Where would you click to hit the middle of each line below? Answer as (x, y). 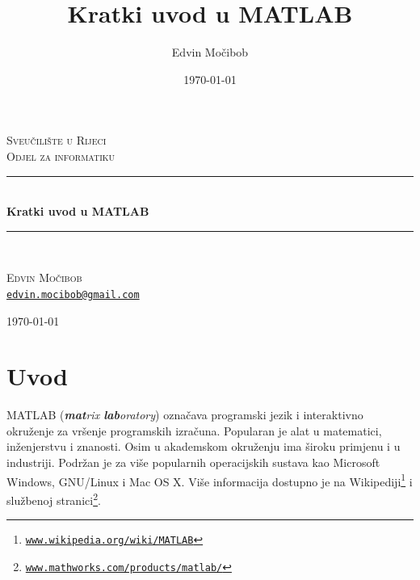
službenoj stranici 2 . (54, 498)
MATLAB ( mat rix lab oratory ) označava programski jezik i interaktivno (185, 415)
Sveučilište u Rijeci (57, 140)
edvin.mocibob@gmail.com (73, 294)
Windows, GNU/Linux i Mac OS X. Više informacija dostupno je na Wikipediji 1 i (210, 480)
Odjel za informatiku (61, 156)
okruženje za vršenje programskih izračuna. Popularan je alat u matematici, (194, 430)
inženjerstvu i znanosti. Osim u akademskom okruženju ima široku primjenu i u (204, 446)
